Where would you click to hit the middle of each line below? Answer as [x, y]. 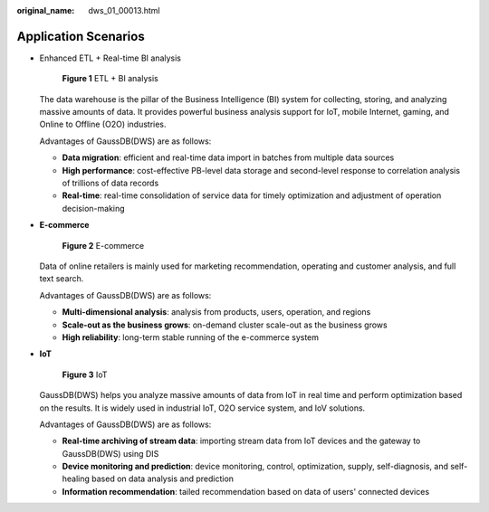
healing [76, 479]
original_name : [46, 10]
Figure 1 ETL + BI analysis [110, 79]
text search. [62, 279]
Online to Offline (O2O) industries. [103, 124]
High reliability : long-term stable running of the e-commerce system [191, 337]
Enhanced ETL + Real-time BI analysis [110, 58]
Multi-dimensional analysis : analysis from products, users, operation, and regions [216, 312]
